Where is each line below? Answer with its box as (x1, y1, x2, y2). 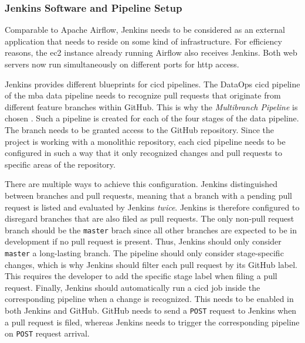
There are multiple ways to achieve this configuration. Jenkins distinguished (5, 178, 278, 190)
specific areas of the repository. (5, 158, 116, 170)
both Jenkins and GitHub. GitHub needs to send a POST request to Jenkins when (5, 304, 297, 316)
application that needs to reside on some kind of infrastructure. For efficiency (5, 35, 282, 47)
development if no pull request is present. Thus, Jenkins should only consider (5, 235, 282, 247)
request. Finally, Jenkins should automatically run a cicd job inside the (5, 281, 260, 293)
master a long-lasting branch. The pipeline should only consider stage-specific (5, 246, 284, 259)
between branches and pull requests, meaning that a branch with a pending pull (5, 189, 292, 201)
